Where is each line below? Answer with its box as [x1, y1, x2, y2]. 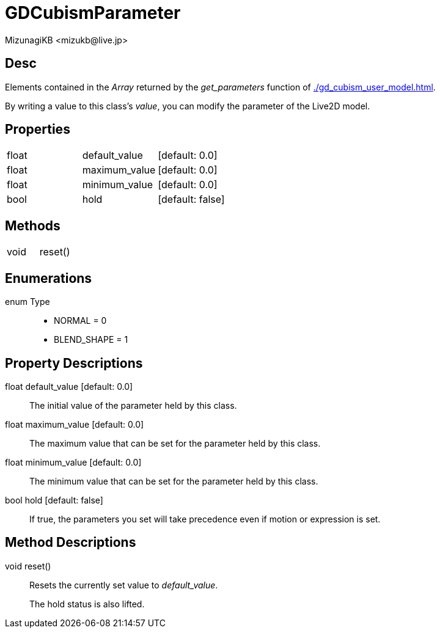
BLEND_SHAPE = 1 [54, 334, 128, 345]
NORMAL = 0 [54, 315, 107, 326]
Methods [5, 218, 61, 233]
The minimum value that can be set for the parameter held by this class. [29, 475, 318, 486]
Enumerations [5, 270, 92, 286]
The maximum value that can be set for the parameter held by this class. [29, 437, 321, 448]
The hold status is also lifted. [29, 598, 145, 609]
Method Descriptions [5, 535, 136, 551]
